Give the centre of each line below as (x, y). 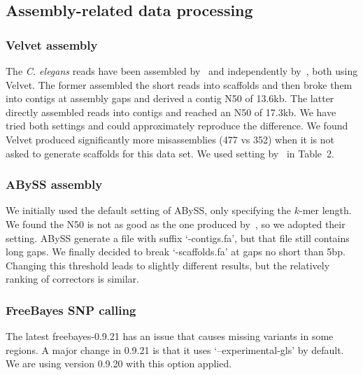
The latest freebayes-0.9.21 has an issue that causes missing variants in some (170, 336)
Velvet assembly (52, 44)
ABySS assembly (54, 184)
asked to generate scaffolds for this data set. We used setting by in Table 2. (170, 153)
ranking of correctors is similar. (72, 279)
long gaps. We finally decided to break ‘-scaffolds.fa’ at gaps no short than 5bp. (176, 252)
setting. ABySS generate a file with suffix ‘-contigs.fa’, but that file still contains (178, 238)
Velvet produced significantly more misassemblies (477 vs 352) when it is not (170, 139)
